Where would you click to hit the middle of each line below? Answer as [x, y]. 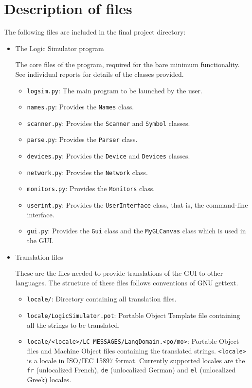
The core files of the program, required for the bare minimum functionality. [127, 64]
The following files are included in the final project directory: [95, 32]
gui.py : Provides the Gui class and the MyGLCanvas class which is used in [136, 231]
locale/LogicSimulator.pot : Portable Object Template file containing [134, 315]
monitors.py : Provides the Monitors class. [91, 188]
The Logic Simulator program [60, 48]
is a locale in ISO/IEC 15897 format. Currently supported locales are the [136, 360]
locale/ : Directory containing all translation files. [102, 299]
